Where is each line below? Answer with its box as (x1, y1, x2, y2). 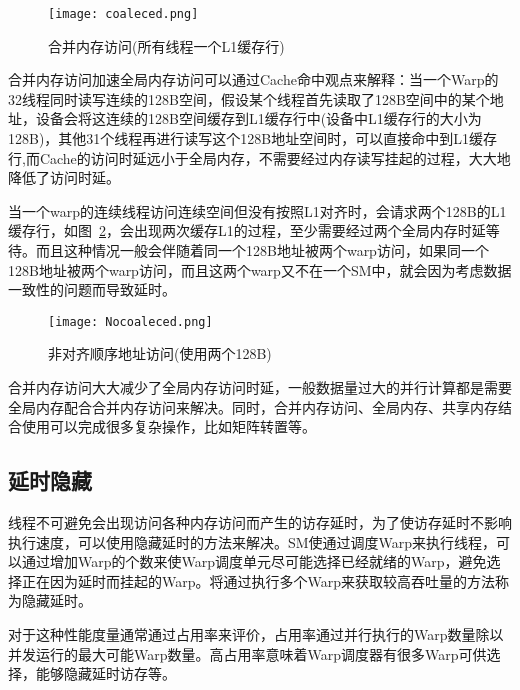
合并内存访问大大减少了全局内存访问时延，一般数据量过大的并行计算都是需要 (8, 377, 512, 398)
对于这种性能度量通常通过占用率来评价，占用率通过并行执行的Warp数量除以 (8, 623, 504, 644)
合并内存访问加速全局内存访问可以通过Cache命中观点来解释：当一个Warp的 (8, 69, 499, 90)
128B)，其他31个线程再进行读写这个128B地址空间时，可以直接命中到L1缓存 (8, 128, 498, 149)
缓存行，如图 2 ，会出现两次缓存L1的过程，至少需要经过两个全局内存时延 (8, 220, 486, 241)
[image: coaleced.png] (48, 7, 199, 21)
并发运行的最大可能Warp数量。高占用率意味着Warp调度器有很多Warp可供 (8, 643, 487, 664)
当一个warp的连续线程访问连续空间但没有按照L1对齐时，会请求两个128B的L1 (8, 200, 507, 221)
